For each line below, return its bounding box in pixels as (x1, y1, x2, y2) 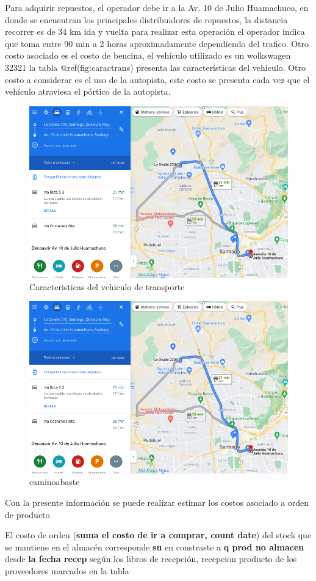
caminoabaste (29, 475, 80, 488)
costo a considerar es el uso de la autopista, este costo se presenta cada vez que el (5, 73, 310, 86)
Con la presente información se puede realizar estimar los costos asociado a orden (5, 495, 309, 508)
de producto (5, 508, 50, 521)
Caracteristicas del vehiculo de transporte (29, 280, 185, 293)
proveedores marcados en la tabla (5, 564, 129, 577)
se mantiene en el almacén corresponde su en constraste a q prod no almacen (5, 540, 304, 553)
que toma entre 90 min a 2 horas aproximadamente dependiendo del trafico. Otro (5, 37, 309, 49)
